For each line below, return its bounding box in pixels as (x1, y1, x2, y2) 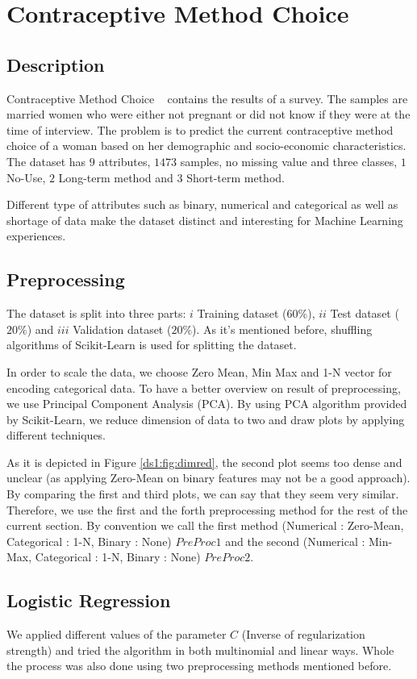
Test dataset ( (330, 305, 399, 322)
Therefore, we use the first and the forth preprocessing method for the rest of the (6, 501, 408, 518)
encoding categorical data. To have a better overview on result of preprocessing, (6, 379, 401, 396)
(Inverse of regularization (241, 626, 365, 643)
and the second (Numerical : (225, 532, 365, 549)
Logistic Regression (6, 588, 171, 613)
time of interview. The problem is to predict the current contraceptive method (6, 121, 394, 138)
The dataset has (6, 152, 86, 169)
